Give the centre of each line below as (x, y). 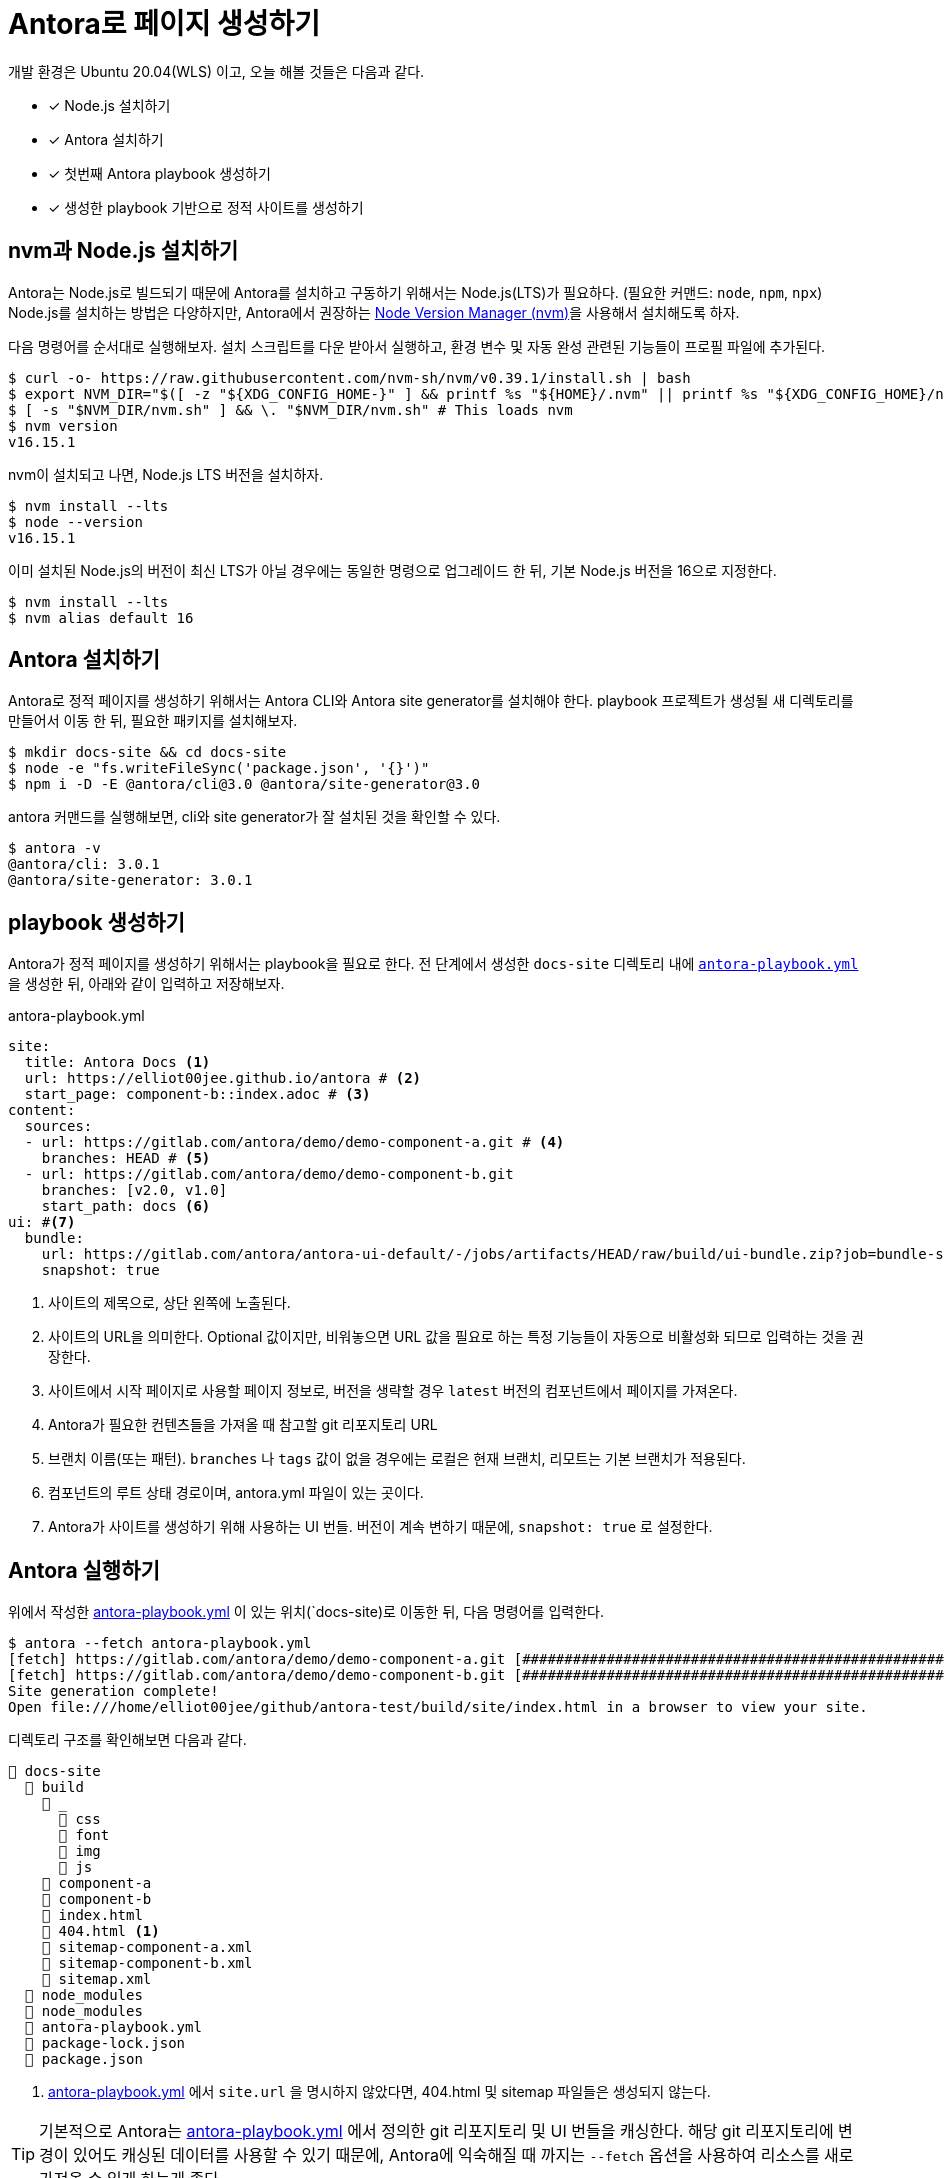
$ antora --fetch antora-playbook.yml (160, 1643)
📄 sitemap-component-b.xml (147, 1963)
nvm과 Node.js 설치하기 (123, 251)
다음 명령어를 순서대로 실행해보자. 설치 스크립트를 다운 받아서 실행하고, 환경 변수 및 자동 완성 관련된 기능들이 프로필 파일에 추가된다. (417, 346)
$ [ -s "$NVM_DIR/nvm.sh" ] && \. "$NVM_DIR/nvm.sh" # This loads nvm (290, 409)
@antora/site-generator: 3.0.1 (130, 880)
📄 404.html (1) (100, 1931)
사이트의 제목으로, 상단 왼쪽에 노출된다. (169, 1303)
